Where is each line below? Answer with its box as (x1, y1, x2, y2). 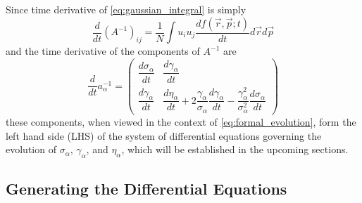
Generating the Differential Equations (6, 178, 287, 199)
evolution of (6, 142, 56, 157)
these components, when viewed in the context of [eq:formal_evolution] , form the (6, 114, 356, 129)
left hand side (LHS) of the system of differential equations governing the (6, 128, 322, 143)
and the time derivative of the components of (6, 44, 200, 58)
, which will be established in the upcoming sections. (121, 142, 349, 157)
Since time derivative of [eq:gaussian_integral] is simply (6, 2, 246, 16)
